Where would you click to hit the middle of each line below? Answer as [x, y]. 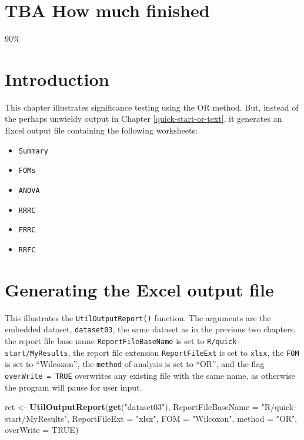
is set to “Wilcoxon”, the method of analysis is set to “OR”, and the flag [135, 364]
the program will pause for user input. [74, 387]
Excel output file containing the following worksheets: [101, 130]
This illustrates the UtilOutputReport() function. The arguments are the [138, 317]
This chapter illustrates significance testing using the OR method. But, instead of [152, 107]
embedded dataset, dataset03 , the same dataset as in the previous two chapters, [151, 329]
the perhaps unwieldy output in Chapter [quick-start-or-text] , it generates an [143, 119]
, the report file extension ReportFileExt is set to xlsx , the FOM [183, 352]
